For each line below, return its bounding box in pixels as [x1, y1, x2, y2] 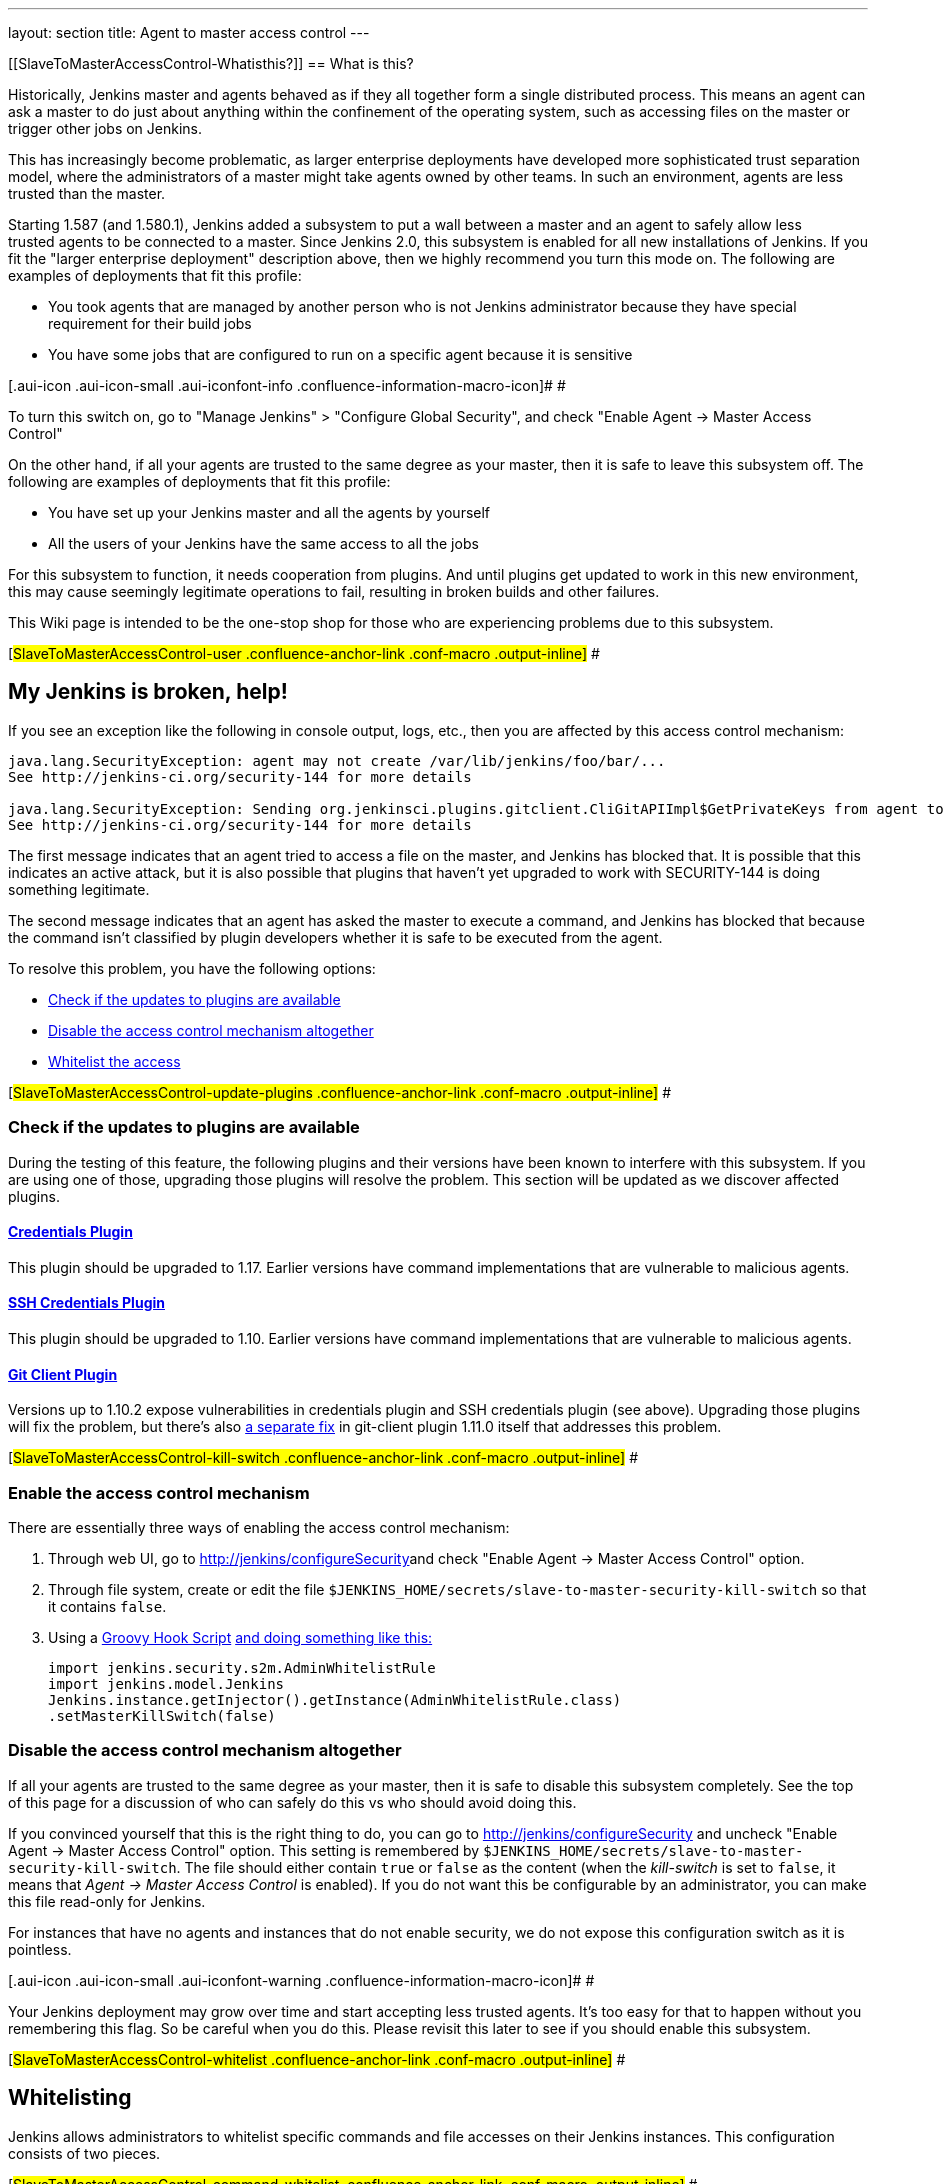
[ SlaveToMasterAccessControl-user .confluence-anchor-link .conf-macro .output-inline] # [8, 645, 600, 662]
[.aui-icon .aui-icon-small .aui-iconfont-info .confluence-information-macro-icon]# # [8, 377, 566, 394]
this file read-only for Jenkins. [8, 1892, 206, 1910]
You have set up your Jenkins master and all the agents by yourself [48, 504, 491, 521]
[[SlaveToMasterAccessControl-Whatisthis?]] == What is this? [8, 55, 414, 72]
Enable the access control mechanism [8, 1482, 310, 1503]
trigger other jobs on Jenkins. [8, 120, 203, 137]
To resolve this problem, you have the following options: [8, 959, 376, 977]
